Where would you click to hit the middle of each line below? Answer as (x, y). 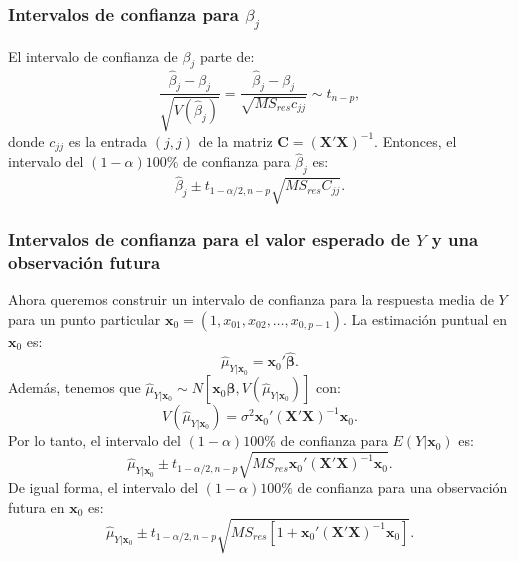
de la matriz (235, 140)
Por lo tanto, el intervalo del (94, 440)
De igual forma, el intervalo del (103, 487)
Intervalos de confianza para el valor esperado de (209, 238)
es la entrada (108, 140)
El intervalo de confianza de (93, 55)
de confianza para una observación (402, 487)
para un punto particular (84, 318)
